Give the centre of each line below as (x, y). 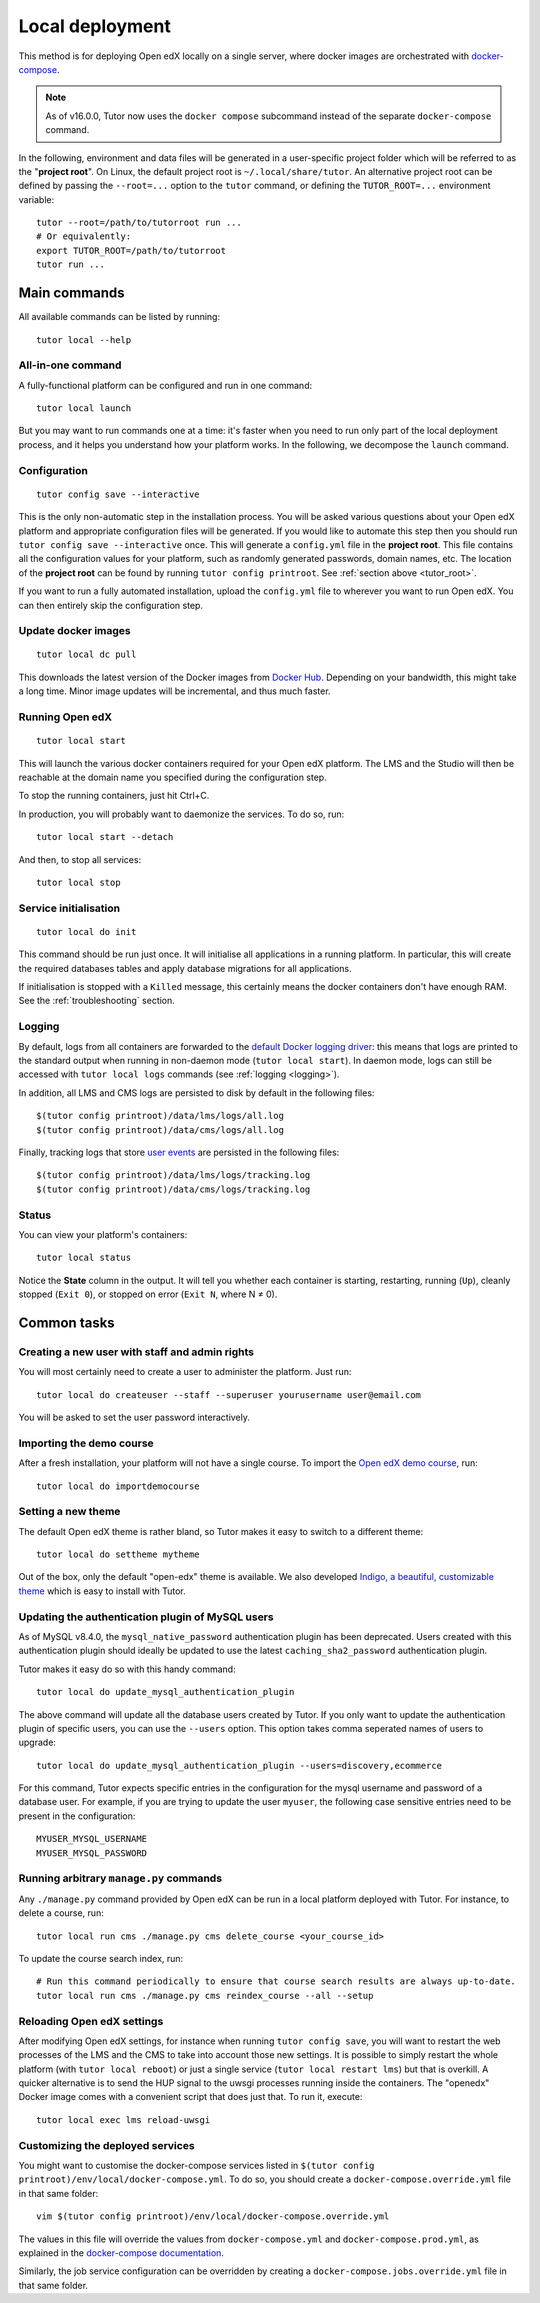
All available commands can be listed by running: (119, 317)
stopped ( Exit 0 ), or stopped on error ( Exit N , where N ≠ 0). (148, 1294)
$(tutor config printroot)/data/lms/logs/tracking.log (173, 1175)
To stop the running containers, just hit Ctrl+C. (114, 796)
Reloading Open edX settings (91, 2021)
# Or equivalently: (84, 236)
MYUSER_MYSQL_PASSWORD (92, 1853)
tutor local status (84, 1258)
